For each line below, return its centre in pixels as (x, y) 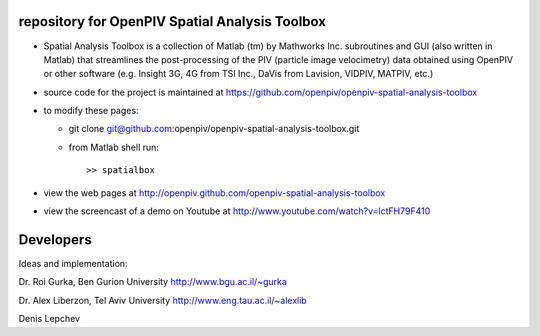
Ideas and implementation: (73, 263)
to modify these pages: (91, 111)
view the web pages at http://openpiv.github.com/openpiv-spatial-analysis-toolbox (214, 192)
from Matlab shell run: (114, 147)
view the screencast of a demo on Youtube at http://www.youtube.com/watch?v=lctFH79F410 (237, 211)
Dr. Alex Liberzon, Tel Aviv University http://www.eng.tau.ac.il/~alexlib (162, 300)
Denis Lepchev (49, 319)
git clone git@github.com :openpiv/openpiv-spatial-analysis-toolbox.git (214, 129)
